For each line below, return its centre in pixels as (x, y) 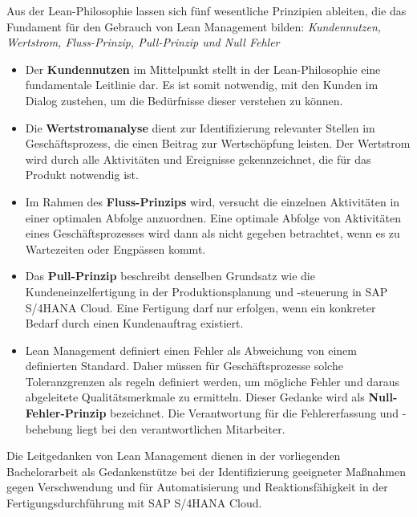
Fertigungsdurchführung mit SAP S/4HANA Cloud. (134, 503)
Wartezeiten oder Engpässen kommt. (115, 248)
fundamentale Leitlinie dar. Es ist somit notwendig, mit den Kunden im (202, 85)
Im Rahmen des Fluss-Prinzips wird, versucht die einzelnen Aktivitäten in (213, 201)
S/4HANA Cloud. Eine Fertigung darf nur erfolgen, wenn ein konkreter (200, 307)
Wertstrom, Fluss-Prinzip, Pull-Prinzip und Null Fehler (143, 42)
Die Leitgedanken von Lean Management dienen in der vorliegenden (174, 456)
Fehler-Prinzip (66, 413)
